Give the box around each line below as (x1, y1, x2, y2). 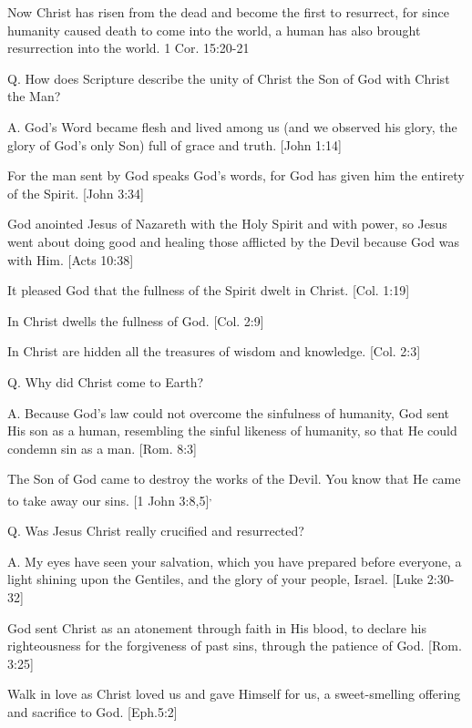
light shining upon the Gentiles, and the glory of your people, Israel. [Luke (7, 569, 424, 589)
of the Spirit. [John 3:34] (7, 183, 144, 202)
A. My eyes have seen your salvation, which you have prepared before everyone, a (7, 551, 462, 570)
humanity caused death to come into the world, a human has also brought (7, 20, 421, 39)
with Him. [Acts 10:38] (7, 250, 134, 269)
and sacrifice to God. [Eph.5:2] (7, 702, 178, 721)
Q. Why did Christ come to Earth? (7, 372, 204, 391)
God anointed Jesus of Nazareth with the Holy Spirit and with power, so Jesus (7, 214, 447, 233)
